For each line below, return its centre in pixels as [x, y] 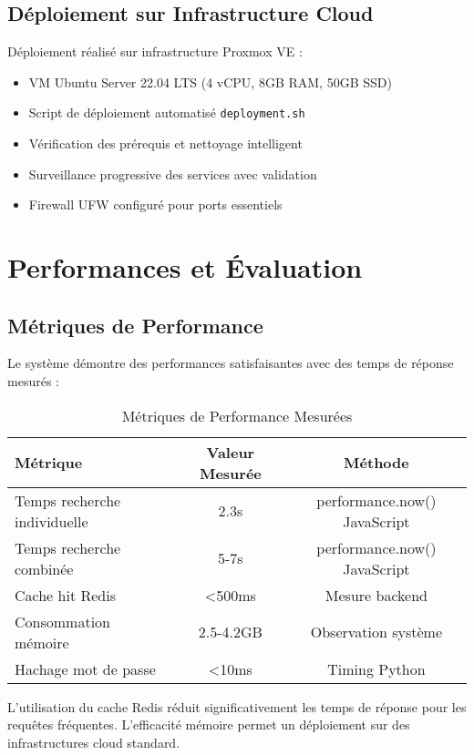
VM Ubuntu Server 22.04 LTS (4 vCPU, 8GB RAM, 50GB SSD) [210, 82]
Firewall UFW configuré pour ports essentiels [155, 204]
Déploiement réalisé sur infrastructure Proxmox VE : [155, 51]
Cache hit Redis [65, 595]
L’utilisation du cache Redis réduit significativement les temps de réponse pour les [237, 706]
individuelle [52, 521]
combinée [44, 568]
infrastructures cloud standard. [94, 742]
